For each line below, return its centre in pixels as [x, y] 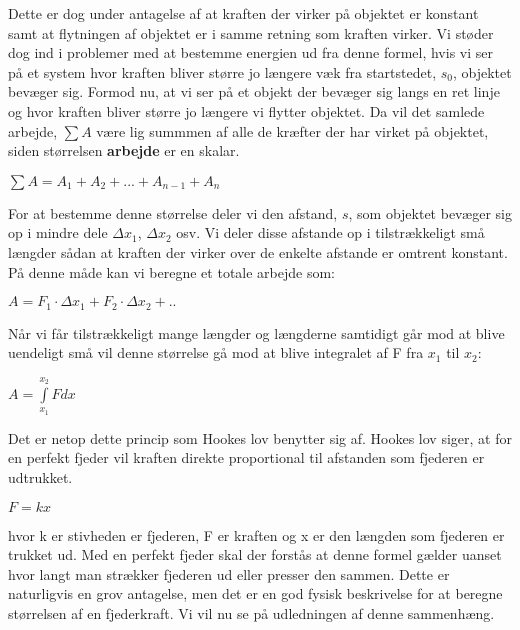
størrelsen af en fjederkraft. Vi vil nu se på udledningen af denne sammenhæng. [251, 612]
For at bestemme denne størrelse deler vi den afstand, [173, 212]
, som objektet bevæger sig [430, 212]
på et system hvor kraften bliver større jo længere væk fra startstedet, [222, 71]
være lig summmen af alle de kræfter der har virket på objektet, [292, 130]
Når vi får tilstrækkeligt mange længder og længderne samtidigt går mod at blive [256, 332]
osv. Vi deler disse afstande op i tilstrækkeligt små [330, 232]
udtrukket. [40, 476]
